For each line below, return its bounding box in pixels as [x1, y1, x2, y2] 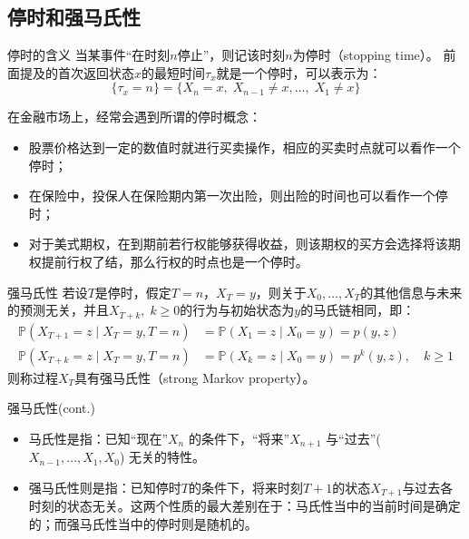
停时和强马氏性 [7, 3, 141, 31]
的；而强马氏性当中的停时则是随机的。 [28, 514, 258, 533]
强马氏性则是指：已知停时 [28, 477, 181, 496]
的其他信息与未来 [360, 282, 463, 301]
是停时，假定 [94, 282, 171, 301]
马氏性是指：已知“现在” [28, 428, 169, 447]
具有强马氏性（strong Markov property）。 [74, 367, 316, 387]
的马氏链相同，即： [300, 300, 415, 319]
